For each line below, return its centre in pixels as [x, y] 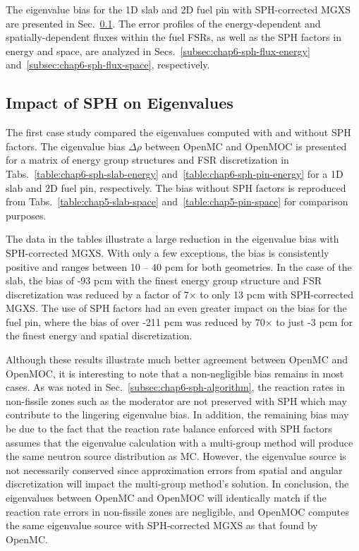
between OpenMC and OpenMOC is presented [246, 146]
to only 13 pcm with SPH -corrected [276, 294]
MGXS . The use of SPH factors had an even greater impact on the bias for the [176, 308]
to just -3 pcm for [314, 321]
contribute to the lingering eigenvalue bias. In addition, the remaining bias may [177, 414]
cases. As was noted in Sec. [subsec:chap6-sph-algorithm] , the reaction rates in [175, 387]
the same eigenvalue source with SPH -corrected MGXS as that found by [162, 525]
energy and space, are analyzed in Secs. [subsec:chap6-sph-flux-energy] [158, 50]
